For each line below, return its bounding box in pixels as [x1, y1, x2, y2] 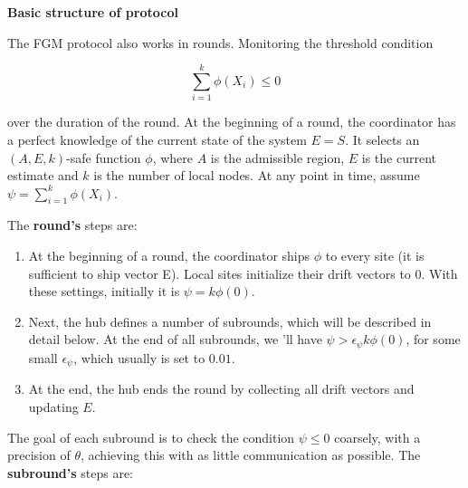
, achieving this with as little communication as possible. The [80, 445, 421, 464]
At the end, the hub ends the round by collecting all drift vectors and [28, 379, 415, 398]
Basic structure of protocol [7, 3, 178, 21]
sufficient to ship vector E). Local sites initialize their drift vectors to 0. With [28, 263, 458, 282]
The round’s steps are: [7, 215, 138, 234]
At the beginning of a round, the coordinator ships [28, 246, 310, 265]
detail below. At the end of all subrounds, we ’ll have [28, 330, 322, 349]
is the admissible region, [210, 148, 345, 167]
